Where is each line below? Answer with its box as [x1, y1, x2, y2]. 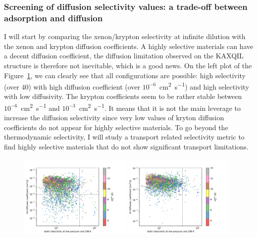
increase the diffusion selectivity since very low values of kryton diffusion [4, 112, 224, 123]
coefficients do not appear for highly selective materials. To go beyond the [4, 122, 228, 132]
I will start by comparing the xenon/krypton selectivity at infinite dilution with [4, 31, 246, 42]
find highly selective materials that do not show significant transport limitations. [4, 141, 249, 151]
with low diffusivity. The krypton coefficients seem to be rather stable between [4, 91, 242, 101]
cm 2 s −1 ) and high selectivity [159, 80, 249, 92]
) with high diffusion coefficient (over [28, 81, 141, 92]
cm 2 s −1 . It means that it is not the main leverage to [79, 101, 241, 113]
